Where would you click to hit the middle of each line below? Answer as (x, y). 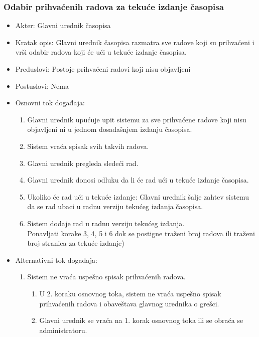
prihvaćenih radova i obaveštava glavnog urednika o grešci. (129, 303)
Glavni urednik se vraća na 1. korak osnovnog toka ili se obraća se (141, 320)
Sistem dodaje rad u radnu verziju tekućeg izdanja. (106, 223)
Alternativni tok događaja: (56, 260)
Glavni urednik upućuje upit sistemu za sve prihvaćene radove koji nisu (137, 119)
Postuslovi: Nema (42, 86)
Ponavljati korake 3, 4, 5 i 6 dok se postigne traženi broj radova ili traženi (141, 233)
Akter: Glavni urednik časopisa (63, 25)
